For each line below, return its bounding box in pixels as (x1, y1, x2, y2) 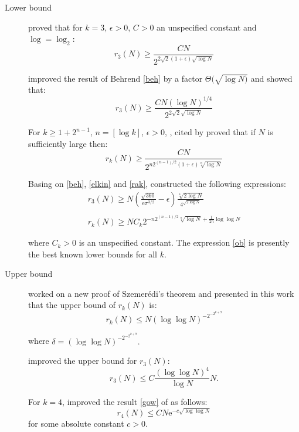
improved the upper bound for (28, 354, 137, 367)
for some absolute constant (28, 417, 124, 430)
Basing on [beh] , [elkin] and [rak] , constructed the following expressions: (28, 178, 286, 190)
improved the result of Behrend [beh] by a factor (28, 72, 203, 84)
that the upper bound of (28, 299, 116, 311)
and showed (250, 72, 293, 84)
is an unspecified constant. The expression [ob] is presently (79, 236, 290, 249)
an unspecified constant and (157, 21, 257, 33)
